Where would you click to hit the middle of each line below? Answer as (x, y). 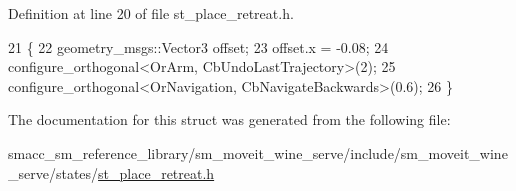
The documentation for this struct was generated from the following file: (229, 119)
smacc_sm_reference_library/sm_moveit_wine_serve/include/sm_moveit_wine (258, 152)
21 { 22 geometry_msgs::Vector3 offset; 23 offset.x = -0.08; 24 (198, 46)
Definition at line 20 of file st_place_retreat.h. (151, 13)
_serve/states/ (53, 172)
